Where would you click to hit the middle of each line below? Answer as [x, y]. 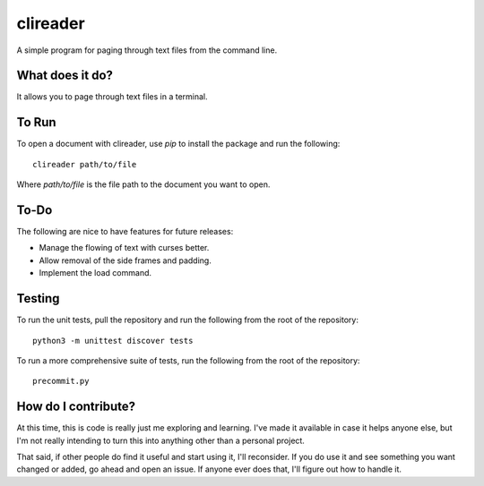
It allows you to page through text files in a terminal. [112, 97]
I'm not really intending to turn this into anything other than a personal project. [160, 440]
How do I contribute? [76, 407]
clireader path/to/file [85, 164]
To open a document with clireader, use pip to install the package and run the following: [178, 144]
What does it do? [65, 76]
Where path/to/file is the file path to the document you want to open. [143, 184]
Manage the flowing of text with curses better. [124, 248]
